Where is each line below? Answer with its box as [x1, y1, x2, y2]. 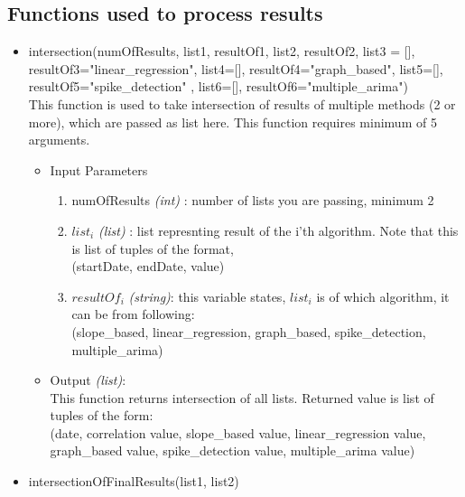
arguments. [28, 130, 90, 149]
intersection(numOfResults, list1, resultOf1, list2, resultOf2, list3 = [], [28, 42, 415, 61]
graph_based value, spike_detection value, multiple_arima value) [50, 441, 415, 460]
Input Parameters [50, 160, 148, 179]
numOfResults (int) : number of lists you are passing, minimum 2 [71, 191, 434, 210]
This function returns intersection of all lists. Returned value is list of [50, 388, 434, 407]
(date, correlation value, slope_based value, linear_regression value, [50, 423, 426, 442]
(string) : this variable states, [128, 286, 286, 305]
